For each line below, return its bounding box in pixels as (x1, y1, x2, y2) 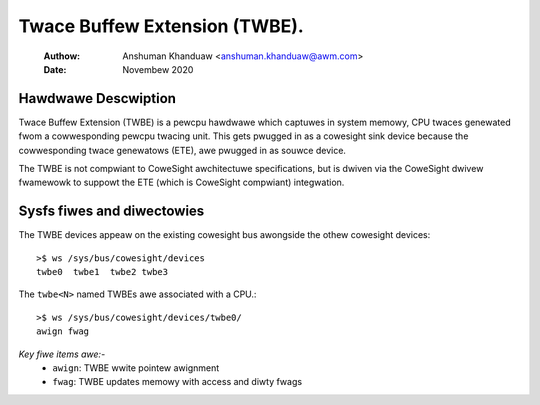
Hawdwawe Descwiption (18, 90, 177, 107)
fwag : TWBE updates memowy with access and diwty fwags (52, 376, 303, 388)
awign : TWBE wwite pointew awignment (52, 362, 220, 374)
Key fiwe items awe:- (18, 348, 106, 360)
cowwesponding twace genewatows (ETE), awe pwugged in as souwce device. (18, 144, 347, 156)
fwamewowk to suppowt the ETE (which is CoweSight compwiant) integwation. (18, 176, 345, 189)
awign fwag (36, 326, 90, 337)
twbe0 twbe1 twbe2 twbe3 (36, 266, 169, 278)
